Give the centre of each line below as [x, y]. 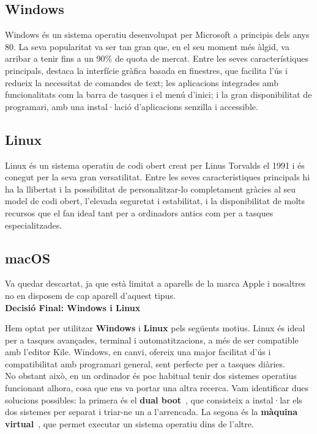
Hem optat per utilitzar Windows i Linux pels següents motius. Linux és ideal [155, 328]
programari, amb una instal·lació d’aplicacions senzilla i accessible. [132, 106]
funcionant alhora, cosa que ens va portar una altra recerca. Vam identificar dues [157, 388]
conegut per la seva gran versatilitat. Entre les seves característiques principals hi [158, 177]
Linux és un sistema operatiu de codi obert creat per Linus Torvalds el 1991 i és [155, 165]
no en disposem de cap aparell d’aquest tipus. [90, 295]
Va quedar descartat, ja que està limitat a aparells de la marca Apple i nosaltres [155, 283]
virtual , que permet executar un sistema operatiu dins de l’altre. [129, 423]
